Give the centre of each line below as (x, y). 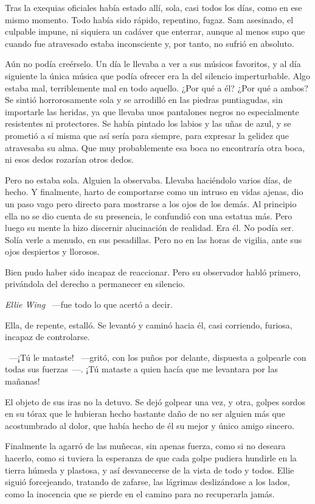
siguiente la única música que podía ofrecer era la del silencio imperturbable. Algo (158, 75)
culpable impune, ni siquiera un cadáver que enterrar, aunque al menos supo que (155, 31)
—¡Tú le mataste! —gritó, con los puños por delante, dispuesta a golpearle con (157, 357)
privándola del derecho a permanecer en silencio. (95, 284)
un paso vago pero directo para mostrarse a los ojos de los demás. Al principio (151, 203)
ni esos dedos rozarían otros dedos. (70, 159)
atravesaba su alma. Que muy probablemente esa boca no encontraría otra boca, (155, 147)
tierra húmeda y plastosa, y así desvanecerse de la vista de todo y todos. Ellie (150, 470)
